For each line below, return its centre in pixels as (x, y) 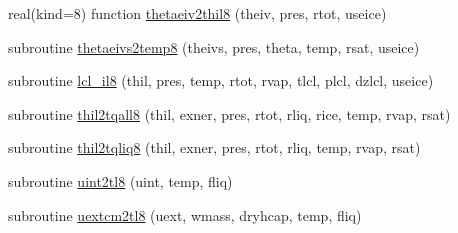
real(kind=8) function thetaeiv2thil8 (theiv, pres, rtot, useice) (197, 13)
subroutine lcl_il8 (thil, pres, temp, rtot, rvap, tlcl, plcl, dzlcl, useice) (221, 80)
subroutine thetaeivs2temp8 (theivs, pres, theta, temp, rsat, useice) (214, 46)
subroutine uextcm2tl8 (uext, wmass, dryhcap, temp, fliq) (185, 214)
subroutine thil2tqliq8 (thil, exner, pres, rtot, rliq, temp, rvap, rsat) (214, 147)
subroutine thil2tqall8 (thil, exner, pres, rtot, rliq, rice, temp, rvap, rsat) (229, 113)
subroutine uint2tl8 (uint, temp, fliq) (120, 180)
